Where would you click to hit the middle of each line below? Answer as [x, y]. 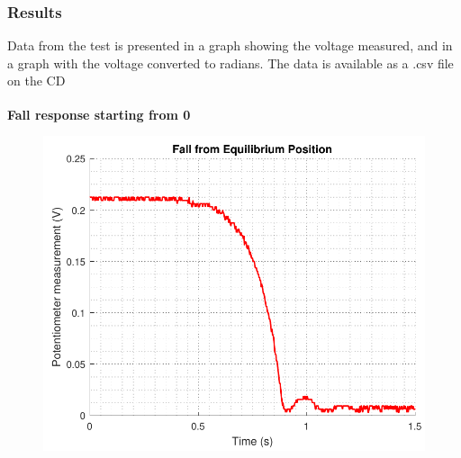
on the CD [36, 81]
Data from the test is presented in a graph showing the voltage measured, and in [230, 45]
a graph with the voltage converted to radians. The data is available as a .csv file [230, 63]
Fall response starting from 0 [99, 114]
